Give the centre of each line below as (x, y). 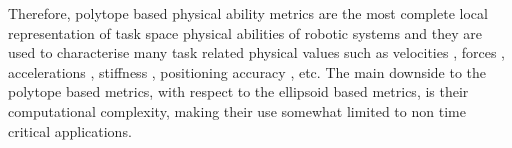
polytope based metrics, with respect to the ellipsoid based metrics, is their (238, 91)
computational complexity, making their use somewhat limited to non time (237, 110)
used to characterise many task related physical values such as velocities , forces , (256, 52)
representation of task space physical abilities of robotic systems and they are (245, 32)
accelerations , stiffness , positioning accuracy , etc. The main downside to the (247, 71)
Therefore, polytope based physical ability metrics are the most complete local (248, 13)
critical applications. (70, 130)
